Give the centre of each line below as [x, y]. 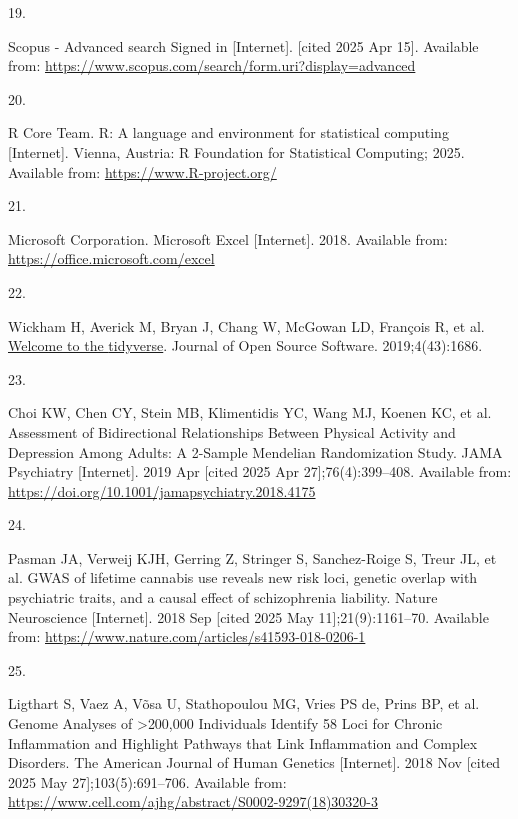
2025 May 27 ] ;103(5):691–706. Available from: [147, 781]
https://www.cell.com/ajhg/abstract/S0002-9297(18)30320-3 [193, 801]
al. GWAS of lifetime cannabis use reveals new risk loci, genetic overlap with [243, 577]
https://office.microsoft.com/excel [111, 258]
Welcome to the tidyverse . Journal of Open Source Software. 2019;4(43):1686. [245, 345]
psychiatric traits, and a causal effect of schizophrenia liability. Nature [223, 597]
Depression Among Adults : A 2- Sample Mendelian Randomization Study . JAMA [255, 451]
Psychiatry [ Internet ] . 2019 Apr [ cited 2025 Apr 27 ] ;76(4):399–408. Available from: [260, 471]
